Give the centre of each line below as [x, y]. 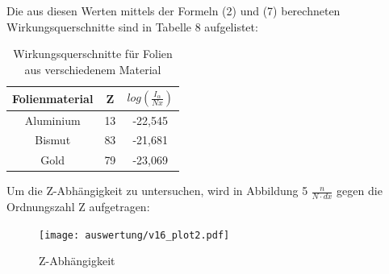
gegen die [360, 191]
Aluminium [52, 120]
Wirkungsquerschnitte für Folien [93, 54]
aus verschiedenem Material [93, 69]
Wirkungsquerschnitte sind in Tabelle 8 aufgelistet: [132, 26]
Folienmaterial [53, 98]
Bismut [53, 140]
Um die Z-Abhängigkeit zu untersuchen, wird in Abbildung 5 [157, 191]
